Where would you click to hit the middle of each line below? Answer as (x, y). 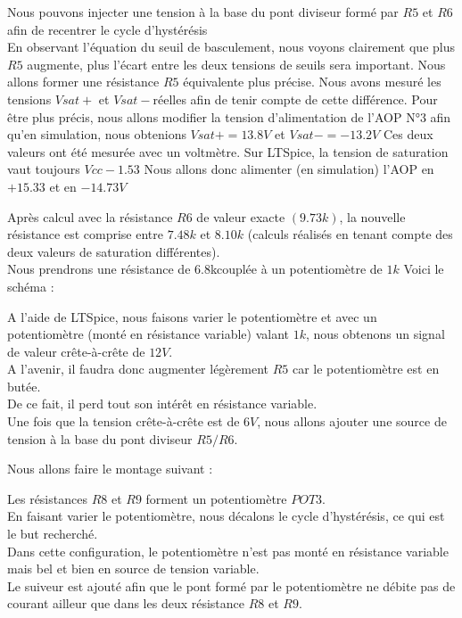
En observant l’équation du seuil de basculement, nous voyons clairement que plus (231, 47)
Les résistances (47, 498)
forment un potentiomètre (216, 498)
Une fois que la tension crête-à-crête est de (124, 421)
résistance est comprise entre (85, 234)
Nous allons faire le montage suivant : (110, 469)
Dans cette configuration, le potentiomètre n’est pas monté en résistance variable (228, 551)
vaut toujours (44, 169)
